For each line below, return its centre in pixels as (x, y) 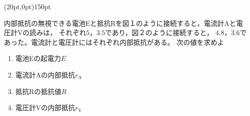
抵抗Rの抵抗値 (38, 91)
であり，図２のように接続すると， (159, 32)
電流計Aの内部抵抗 (45, 74)
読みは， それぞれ (58, 32)
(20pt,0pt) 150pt (27, 6)
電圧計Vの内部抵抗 (45, 107)
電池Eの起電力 (38, 58)
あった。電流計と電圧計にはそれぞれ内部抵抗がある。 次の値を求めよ (114, 42)
